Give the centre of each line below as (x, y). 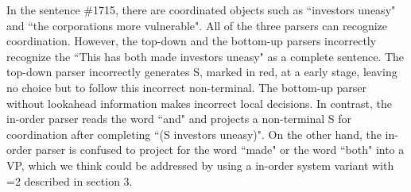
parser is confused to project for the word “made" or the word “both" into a (220, 150)
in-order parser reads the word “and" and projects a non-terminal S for (179, 119)
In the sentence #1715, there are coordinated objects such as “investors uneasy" (201, 10)
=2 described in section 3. (70, 180)
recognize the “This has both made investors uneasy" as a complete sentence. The (205, 56)
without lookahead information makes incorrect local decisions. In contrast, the (200, 103)
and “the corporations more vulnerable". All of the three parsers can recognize (197, 25)
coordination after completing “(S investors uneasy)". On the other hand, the (194, 134)
